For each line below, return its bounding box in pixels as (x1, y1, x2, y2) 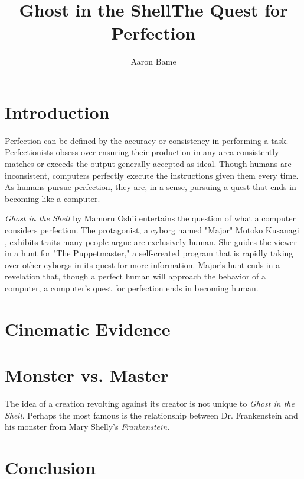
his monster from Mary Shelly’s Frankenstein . (5, 420, 170, 433)
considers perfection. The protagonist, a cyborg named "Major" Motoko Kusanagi (5, 224, 299, 236)
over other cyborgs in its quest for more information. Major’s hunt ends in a (5, 258, 280, 271)
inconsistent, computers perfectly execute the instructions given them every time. (5, 169, 299, 181)
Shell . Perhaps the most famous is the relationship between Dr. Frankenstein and (5, 409, 298, 421)
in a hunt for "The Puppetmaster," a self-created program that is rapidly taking (5, 247, 293, 259)
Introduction (5, 99, 110, 124)
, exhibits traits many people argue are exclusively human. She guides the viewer (5, 235, 297, 247)
